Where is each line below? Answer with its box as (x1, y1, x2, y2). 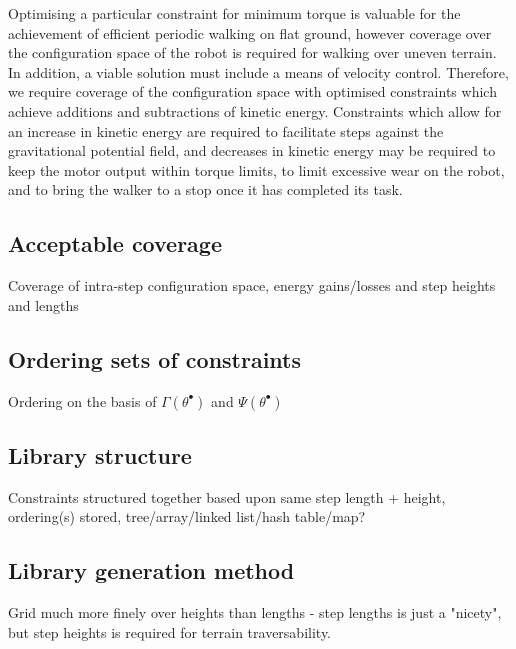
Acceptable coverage (8, 228, 222, 259)
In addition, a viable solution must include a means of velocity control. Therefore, (8, 61, 509, 82)
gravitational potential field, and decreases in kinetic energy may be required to (8, 140, 496, 161)
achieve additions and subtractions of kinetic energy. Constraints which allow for (8, 100, 502, 121)
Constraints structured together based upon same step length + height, (8, 486, 446, 507)
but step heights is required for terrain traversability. (8, 621, 332, 642)
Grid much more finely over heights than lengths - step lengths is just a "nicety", (8, 602, 502, 623)
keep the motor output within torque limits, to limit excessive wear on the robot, (8, 159, 505, 180)
